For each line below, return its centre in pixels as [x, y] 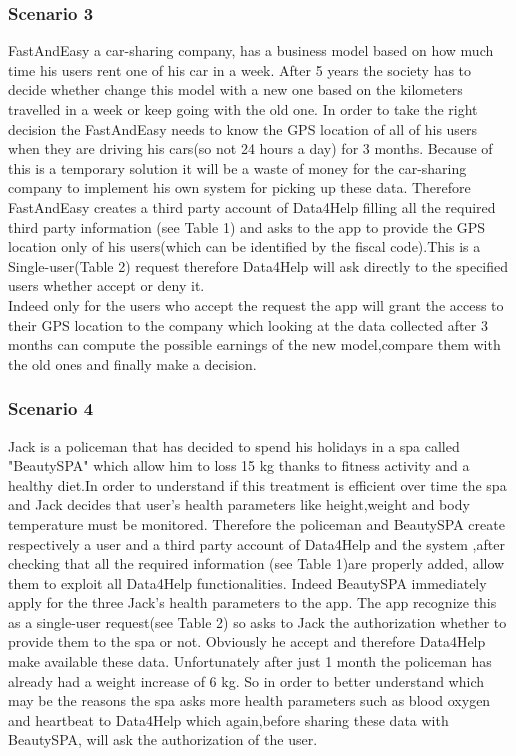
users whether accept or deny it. [106, 285]
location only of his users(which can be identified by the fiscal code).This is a [244, 246]
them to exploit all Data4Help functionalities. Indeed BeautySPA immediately [247, 582]
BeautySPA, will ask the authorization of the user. [163, 739]
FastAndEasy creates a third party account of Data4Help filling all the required [252, 206]
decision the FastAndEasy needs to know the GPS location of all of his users [243, 128]
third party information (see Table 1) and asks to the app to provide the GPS [247, 226]
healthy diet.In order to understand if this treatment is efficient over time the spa [257, 484]
